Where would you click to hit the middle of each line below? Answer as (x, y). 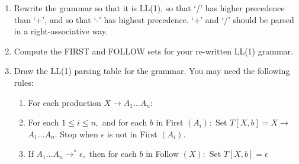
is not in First (132, 134)
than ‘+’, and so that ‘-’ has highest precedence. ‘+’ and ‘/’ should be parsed (154, 19)
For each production (65, 102)
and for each (125, 122)
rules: (24, 82)
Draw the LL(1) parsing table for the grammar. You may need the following (152, 71)
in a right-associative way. (61, 31)
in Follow (162, 154)
